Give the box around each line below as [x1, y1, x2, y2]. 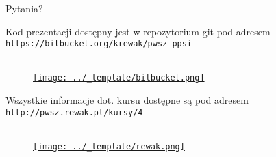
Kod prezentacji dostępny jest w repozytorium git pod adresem [5, 24, 271, 38]
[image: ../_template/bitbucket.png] [33, 73, 205, 83]
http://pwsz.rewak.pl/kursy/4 [5, 107, 143, 117]
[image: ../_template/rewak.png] [33, 141, 185, 152]
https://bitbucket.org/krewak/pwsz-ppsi [5, 39, 192, 49]
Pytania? [5, 1, 43, 15]
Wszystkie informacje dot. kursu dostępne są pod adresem [5, 93, 249, 107]
